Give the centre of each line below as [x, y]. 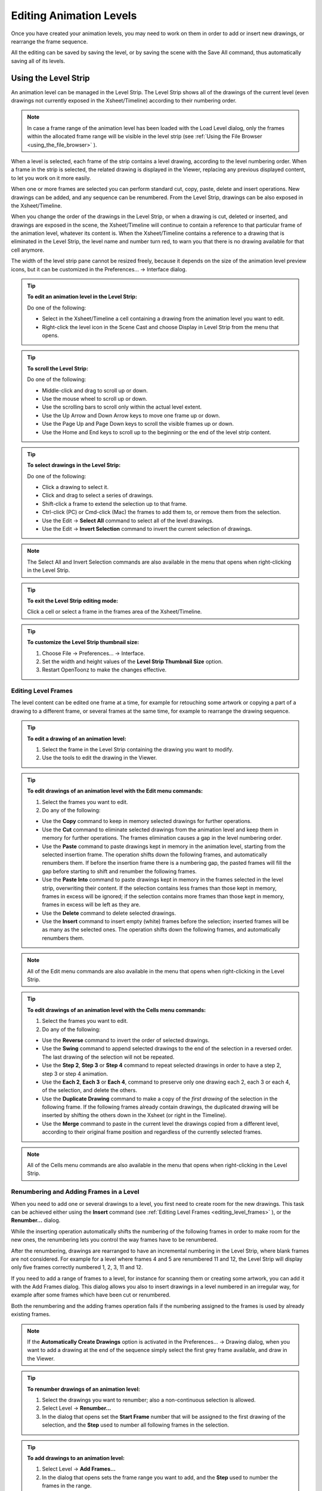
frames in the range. [67, 1486]
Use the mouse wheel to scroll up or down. [95, 398]
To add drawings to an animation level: [76, 1458]
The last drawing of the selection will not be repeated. [108, 1057]
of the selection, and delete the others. [89, 1090]
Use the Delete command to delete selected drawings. [109, 913]
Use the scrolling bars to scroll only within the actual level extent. [122, 407]
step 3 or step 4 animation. [75, 1074]
